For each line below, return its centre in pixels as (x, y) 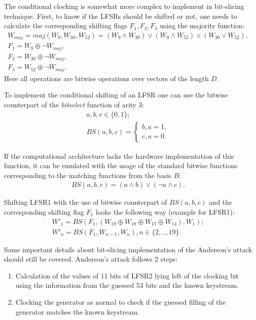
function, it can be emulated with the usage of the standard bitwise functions (121, 165)
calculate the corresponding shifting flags (66, 25)
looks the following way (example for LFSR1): (165, 211)
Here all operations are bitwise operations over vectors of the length (107, 78)
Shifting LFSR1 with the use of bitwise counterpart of (86, 202)
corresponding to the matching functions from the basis (88, 175)
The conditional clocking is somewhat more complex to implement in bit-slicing (124, 6)
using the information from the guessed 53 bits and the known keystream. (127, 285)
